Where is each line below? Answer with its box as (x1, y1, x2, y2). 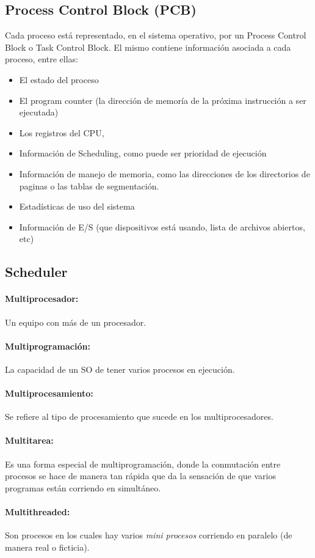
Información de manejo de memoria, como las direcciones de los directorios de (19, 167, 310, 180)
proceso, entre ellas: (5, 53, 78, 65)
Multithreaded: (5, 505, 70, 518)
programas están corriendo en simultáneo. (5, 481, 161, 494)
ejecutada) (19, 106, 59, 119)
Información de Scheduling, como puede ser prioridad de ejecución (19, 147, 267, 160)
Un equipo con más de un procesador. (5, 315, 147, 328)
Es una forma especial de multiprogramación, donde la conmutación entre (5, 457, 281, 470)
